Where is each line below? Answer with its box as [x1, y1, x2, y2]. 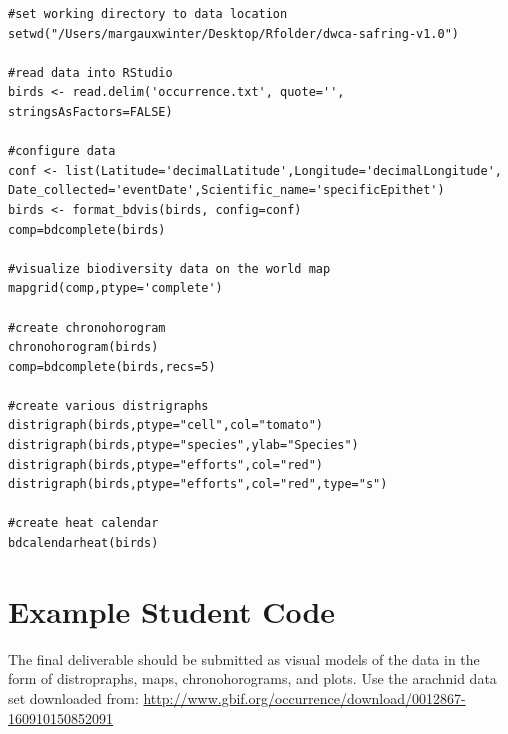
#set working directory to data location [8, 7, 288, 21]
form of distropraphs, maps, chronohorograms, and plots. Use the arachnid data [8, 668, 497, 689]
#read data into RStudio [8, 65, 173, 80]
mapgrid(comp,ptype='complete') [8, 281, 223, 296]
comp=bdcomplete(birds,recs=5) [8, 359, 216, 374]
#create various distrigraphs [8, 398, 209, 413]
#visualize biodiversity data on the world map [8, 261, 331, 276]
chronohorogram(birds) [8, 340, 159, 355]
